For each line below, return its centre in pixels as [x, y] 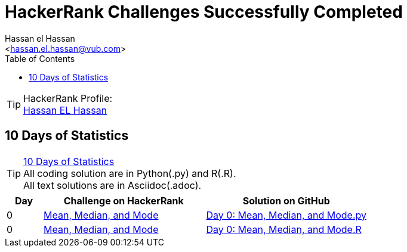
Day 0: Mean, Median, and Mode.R [284, 229]
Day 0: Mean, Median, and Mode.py [286, 215]
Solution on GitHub [286, 200]
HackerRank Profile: [68, 98]
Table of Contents [40, 58]
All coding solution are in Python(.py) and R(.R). [130, 173]
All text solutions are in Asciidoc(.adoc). [112, 185]
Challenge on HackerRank [124, 200]
